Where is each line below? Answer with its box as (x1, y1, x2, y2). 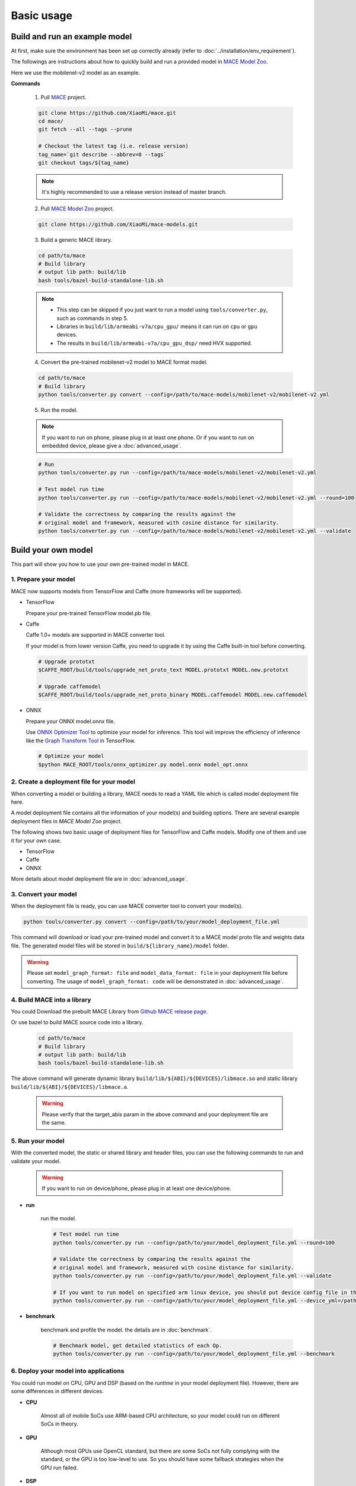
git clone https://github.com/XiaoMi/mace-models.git (38, 221, 198, 228)
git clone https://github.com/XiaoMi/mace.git (38, 109, 176, 116)
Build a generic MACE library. (40, 236, 113, 243)
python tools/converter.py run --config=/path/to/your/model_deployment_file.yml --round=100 (53, 1239, 335, 1246)
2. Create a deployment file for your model (11, 777, 136, 786)
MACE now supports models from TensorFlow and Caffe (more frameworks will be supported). (11, 587, 243, 594)
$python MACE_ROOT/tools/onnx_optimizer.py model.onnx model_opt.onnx (38, 761, 249, 768)
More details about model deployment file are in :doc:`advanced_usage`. (11, 876, 188, 883)
